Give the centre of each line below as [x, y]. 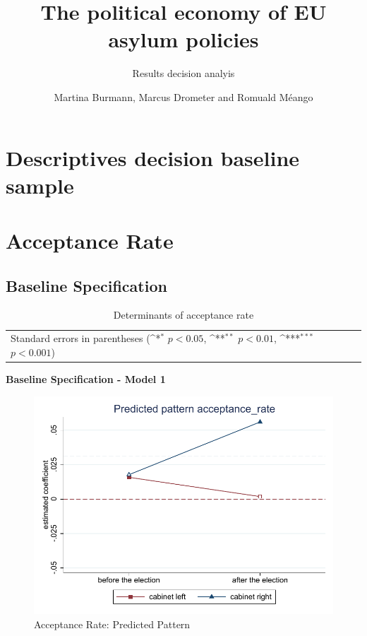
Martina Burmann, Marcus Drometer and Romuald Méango [183, 96]
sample [40, 185]
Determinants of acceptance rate [183, 315]
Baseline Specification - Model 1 [86, 378]
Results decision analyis [183, 73]
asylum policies [183, 39]
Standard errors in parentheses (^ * [86, 338]
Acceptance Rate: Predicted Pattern [112, 624]
